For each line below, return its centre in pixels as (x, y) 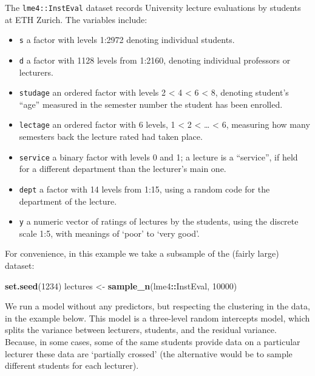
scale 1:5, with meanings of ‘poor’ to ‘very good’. (109, 233)
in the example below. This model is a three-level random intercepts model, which (157, 318)
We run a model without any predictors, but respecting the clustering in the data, (157, 306)
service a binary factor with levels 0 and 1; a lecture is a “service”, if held (158, 157)
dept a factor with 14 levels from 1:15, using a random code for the (144, 189)
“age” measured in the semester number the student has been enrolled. (151, 104)
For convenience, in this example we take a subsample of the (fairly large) (142, 253)
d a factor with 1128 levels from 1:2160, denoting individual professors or (155, 60)
